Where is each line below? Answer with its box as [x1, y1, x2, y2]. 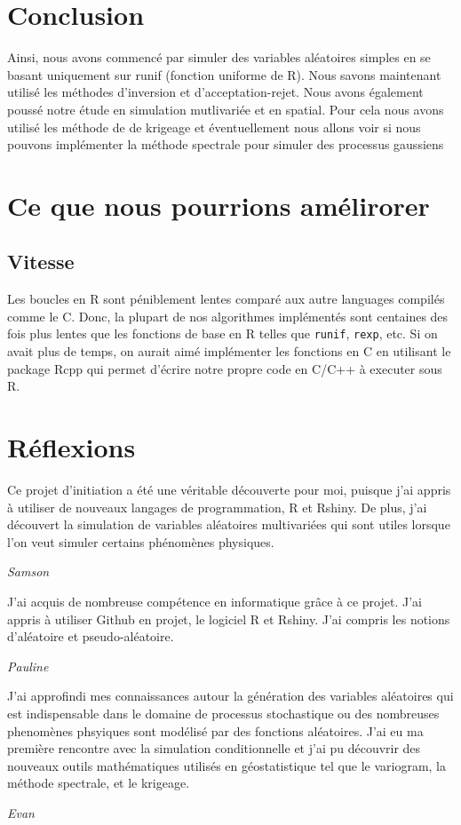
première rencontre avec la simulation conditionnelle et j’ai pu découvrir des [7, 739, 421, 758]
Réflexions [7, 429, 136, 465]
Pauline [7, 656, 49, 675]
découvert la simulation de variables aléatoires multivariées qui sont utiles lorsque [7, 515, 450, 534]
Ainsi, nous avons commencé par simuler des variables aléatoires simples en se [7, 48, 431, 67]
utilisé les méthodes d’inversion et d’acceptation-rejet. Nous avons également [7, 83, 424, 101]
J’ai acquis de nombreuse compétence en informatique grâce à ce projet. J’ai [7, 591, 422, 610]
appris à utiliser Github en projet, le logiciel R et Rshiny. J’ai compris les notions [7, 609, 450, 628]
